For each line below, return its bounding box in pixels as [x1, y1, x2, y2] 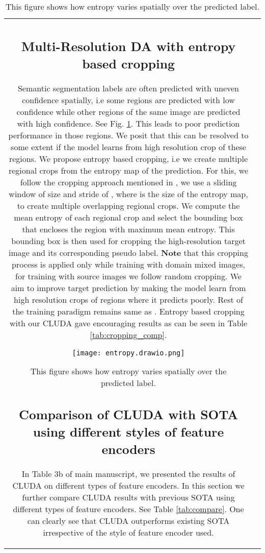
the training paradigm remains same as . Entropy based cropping [12, 305, 245, 317]
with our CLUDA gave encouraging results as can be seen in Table [9, 317, 248, 329]
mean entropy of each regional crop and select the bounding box [14, 211, 243, 223]
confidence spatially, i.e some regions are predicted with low [22, 93, 235, 106]
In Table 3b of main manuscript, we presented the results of [21, 468, 235, 479]
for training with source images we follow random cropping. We [15, 270, 242, 282]
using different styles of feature [33, 423, 224, 441]
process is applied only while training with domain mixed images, [12, 258, 245, 270]
